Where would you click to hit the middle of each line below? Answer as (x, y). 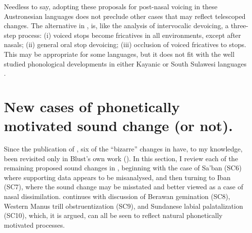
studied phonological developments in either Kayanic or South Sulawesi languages (125, 63)
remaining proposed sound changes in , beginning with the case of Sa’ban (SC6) (123, 168)
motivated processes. (34, 225)
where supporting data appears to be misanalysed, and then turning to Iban (117, 177)
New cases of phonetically (92, 106)
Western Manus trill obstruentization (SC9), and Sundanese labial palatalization (124, 206)
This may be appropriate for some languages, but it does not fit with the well (119, 54)
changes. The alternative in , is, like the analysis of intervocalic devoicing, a (116, 25)
